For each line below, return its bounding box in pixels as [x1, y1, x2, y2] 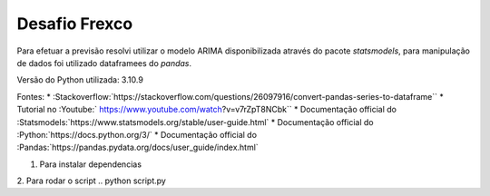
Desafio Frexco [16, 14, 133, 34]
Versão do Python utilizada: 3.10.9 [16, 74, 144, 85]
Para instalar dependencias [39, 159, 142, 170]
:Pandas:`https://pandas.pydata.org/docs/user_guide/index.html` [16, 142, 259, 153]
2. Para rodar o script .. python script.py [16, 175, 167, 186]
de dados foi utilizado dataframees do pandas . [16, 57, 192, 68]
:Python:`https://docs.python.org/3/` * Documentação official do [16, 129, 258, 140]
